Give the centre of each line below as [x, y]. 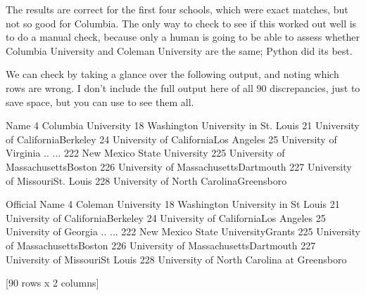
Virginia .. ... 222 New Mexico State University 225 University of [145, 153]
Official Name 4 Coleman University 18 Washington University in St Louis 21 [173, 204]
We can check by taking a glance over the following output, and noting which [172, 74]
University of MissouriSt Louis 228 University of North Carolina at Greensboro [176, 259]
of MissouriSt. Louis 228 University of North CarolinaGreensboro [146, 180]
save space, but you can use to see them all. [100, 101]
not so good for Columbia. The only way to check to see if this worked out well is [181, 23]
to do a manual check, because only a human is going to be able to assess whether [183, 37]
